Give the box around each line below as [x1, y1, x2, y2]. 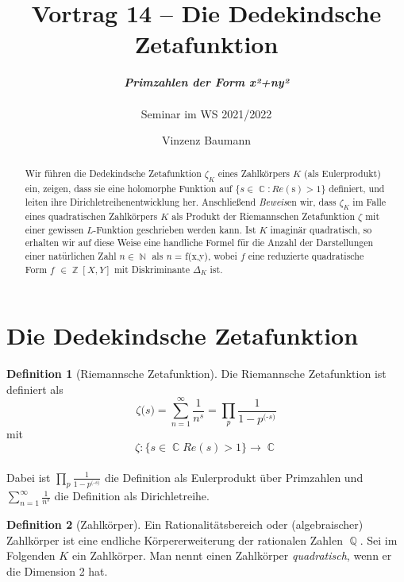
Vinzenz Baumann [161, 132, 252, 148]
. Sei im [360, 531, 398, 548]
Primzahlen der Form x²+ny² [124, 74, 289, 91]
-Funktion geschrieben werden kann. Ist [93, 222, 256, 236]
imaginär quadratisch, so [270, 222, 372, 236]
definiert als [6, 380, 63, 397]
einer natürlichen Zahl [25, 249, 117, 262]
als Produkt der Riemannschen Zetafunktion [171, 209, 356, 222]
